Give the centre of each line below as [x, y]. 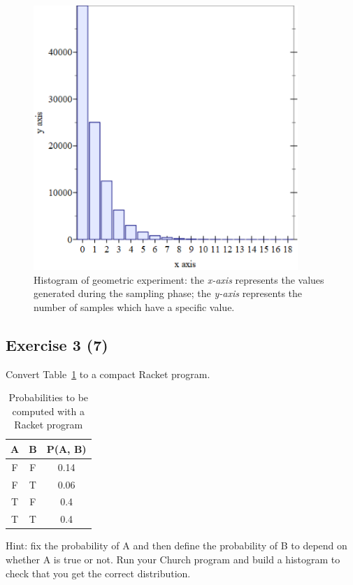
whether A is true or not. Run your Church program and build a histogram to [173, 559]
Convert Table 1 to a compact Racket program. [108, 374]
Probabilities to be [49, 397]
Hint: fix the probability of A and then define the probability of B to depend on [176, 546]
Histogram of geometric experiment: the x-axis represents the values [179, 279]
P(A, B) [66, 448]
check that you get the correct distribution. [98, 573]
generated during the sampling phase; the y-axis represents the [168, 293]
